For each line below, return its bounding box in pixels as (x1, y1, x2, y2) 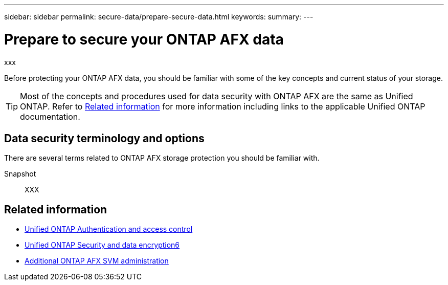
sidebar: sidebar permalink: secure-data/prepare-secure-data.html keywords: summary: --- (4, 12, 313, 21)
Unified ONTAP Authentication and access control (25, 225, 193, 234)
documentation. (20, 111, 80, 122)
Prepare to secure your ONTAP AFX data (4, 30, 284, 48)
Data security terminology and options (4, 131, 205, 145)
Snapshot (4, 169, 36, 179)
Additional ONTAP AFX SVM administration (25, 256, 169, 266)
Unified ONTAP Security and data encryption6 (25, 240, 180, 250)
